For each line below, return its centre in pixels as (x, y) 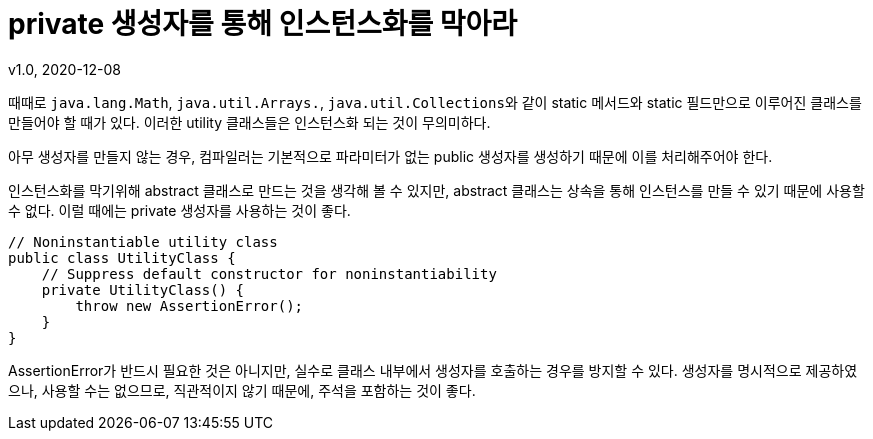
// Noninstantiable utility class (143, 241)
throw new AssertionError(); (189, 305)
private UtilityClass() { (143, 289)
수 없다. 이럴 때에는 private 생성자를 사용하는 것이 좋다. (179, 210)
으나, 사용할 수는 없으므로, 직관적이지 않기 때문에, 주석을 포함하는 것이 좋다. (242, 390)
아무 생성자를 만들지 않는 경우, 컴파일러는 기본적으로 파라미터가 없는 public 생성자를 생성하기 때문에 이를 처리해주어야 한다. (390, 156)
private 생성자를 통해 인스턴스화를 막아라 (263, 24)
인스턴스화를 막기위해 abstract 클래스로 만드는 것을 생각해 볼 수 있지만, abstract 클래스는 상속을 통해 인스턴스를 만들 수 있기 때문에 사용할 (436, 190)
